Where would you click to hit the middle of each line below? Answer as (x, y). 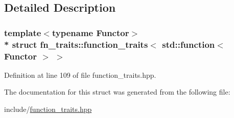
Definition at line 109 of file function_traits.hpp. (80, 75)
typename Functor (90, 32)
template (23, 32)
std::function (189, 44)
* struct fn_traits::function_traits (76, 44)
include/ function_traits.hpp (48, 109)
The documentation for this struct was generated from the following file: (117, 92)
